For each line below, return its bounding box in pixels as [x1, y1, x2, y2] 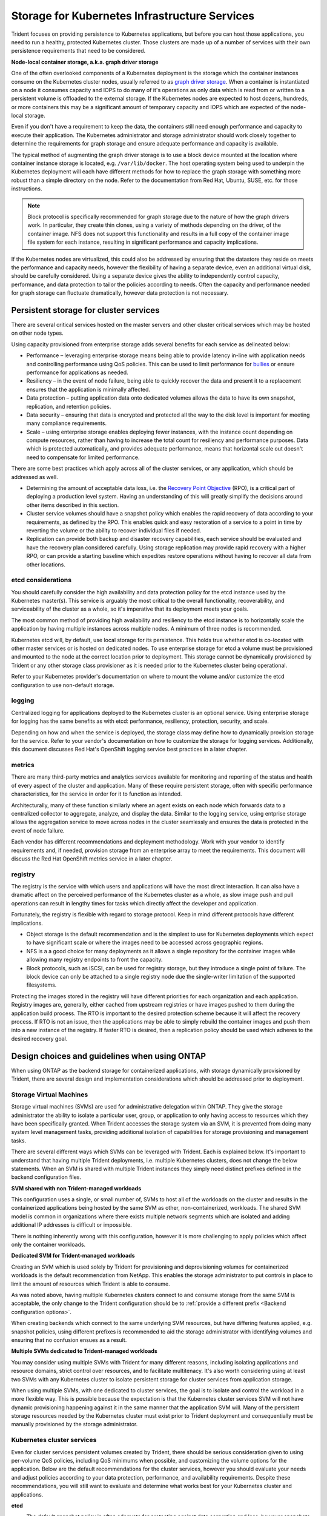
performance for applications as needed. [26, 369, 128, 376]
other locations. [26, 561, 66, 568]
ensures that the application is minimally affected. [26, 386, 151, 393]
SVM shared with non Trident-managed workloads [11, 1184, 142, 1192]
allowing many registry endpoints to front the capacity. [26, 956, 163, 964]
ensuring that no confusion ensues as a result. [11, 1336, 127, 1343]
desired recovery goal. [11, 1035, 68, 1042]
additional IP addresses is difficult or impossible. [11, 1221, 133, 1229]
